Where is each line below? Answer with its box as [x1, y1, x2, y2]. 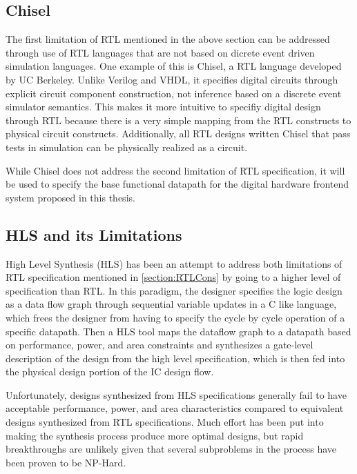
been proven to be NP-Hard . [6, 455, 126, 469]
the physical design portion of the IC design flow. [6, 364, 214, 379]
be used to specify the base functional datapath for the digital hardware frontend [6, 177, 349, 191]
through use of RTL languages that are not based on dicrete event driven [6, 45, 315, 59]
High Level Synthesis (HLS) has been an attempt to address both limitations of [6, 256, 342, 270]
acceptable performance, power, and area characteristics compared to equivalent [6, 401, 344, 415]
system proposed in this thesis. [6, 190, 135, 204]
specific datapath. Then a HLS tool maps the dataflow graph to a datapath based [6, 324, 351, 338]
